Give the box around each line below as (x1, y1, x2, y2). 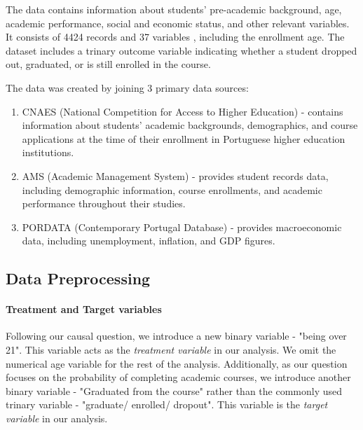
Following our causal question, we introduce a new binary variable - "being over (6, 328, 347, 343)
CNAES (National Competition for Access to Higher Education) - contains (22, 104, 343, 118)
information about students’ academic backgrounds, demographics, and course (22, 118, 358, 132)
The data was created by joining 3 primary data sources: (6, 80, 249, 95)
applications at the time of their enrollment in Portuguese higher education (22, 131, 345, 146)
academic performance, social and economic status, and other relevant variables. (6, 15, 350, 30)
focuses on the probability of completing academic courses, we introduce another (6, 370, 351, 384)
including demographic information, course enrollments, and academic (22, 182, 322, 197)
